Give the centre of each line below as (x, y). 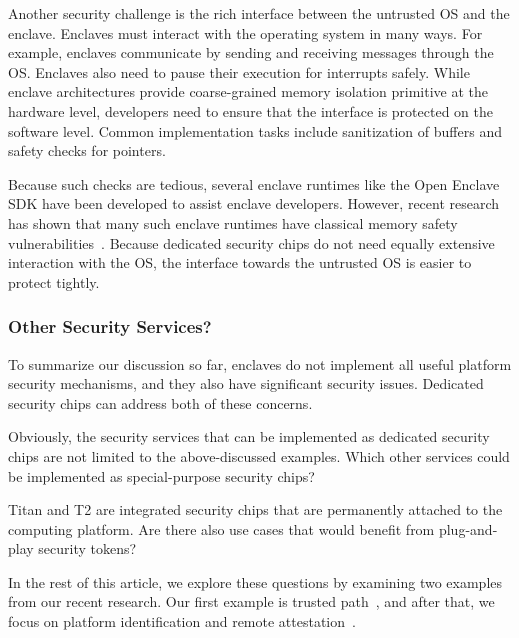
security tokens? (87, 548)
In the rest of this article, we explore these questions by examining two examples (255, 581)
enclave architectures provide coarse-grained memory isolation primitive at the (248, 91)
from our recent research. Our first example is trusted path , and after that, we (251, 601)
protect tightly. (54, 281)
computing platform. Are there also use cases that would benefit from (221, 528)
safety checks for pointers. (87, 150)
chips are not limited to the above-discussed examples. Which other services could (259, 455)
